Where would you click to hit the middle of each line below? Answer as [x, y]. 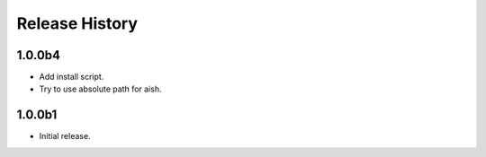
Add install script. [72, 77]
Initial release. [65, 136]
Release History [77, 23]
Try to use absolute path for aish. [100, 89]
